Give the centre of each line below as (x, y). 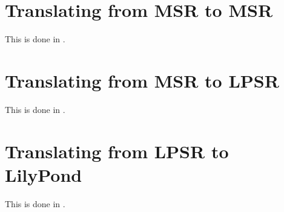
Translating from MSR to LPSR (142, 80)
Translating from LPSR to (117, 151)
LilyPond (44, 174)
